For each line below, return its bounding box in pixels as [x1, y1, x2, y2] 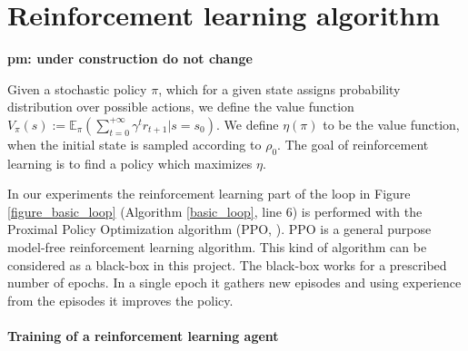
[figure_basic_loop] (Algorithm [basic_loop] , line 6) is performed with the [7, 201, 423, 220]
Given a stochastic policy [7, 79, 147, 98]
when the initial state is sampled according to [7, 134, 262, 153]
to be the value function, [323, 114, 460, 133]
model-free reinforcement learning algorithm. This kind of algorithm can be [7, 238, 427, 257]
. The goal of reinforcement [277, 134, 429, 153]
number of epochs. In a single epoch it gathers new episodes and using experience [7, 273, 462, 292]
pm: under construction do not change [7, 49, 253, 68]
